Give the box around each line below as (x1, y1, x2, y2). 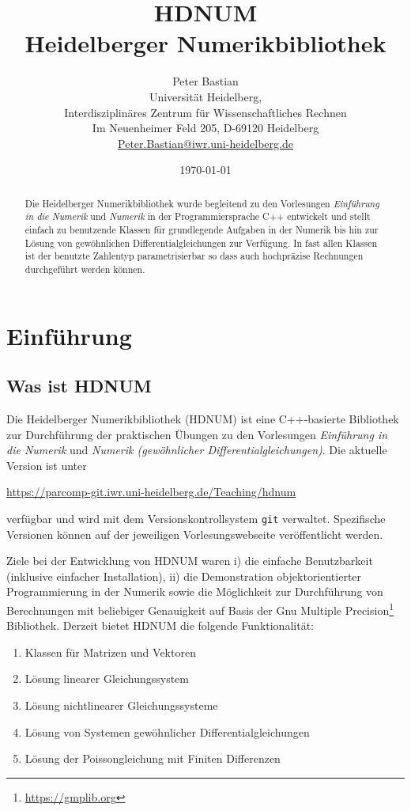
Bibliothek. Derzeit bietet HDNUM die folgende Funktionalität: (6, 617, 314, 634)
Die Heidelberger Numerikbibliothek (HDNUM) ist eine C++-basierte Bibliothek (6, 411, 399, 426)
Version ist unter (6, 457, 87, 473)
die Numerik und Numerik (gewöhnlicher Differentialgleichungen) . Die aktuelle (6, 442, 387, 458)
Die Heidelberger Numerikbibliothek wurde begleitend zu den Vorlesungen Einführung (25, 196, 379, 210)
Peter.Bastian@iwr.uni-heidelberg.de (118, 135, 293, 151)
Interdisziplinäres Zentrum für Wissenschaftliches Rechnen (64, 104, 347, 120)
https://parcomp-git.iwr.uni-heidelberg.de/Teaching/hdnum (6, 483, 296, 500)
